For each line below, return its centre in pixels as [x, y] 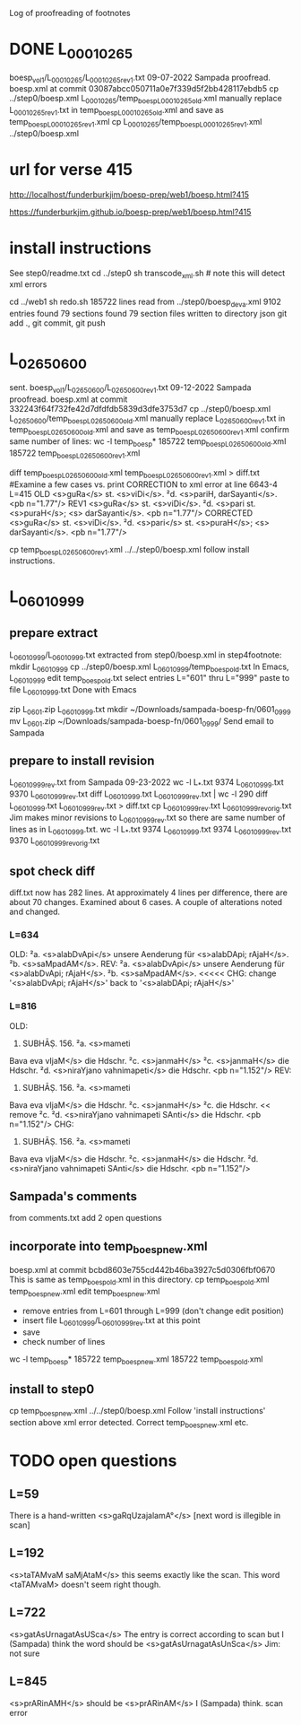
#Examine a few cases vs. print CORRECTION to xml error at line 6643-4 [143, 484]
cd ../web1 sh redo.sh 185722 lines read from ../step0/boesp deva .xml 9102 [146, 303]
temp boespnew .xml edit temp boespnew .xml [85, 1293]
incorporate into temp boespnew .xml [108, 1247]
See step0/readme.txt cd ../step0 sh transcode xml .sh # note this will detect [147, 274]
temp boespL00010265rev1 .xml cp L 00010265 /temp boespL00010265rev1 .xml [136, 122]
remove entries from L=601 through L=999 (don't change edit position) [153, 1311]
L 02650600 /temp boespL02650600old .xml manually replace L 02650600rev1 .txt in [147, 419]
